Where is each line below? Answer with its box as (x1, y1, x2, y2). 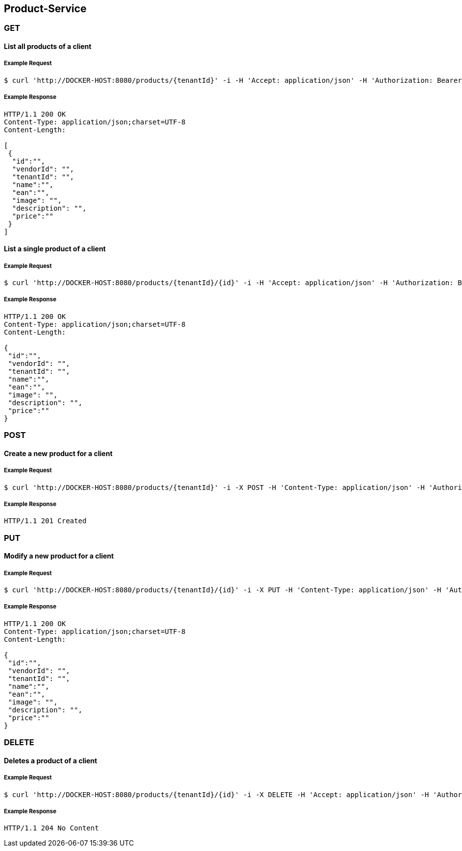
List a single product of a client (4, 244, 106, 253)
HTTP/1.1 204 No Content (4, 824, 99, 832)
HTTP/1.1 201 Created (4, 517, 87, 525)
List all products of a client (4, 42, 92, 51)
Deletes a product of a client (4, 756, 97, 765)
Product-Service (4, 2, 87, 15)
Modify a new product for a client (4, 552, 114, 560)
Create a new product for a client (4, 449, 113, 458)
